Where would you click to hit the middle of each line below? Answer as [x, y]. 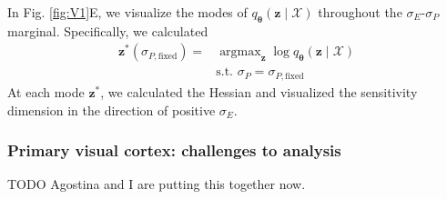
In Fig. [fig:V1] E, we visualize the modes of [127, 12]
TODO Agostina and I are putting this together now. [157, 184]
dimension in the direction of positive [112, 109]
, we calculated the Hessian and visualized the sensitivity [259, 91]
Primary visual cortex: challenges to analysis [174, 150]
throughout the [360, 12]
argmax [240, 52]
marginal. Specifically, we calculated [108, 30]
